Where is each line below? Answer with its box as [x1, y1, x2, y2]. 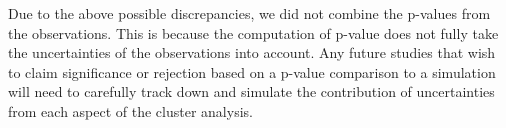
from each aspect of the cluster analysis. [8, 100, 253, 121]
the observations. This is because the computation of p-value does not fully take [8, 22, 499, 43]
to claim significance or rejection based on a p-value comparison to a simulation [8, 61, 496, 82]
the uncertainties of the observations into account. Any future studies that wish [8, 42, 496, 63]
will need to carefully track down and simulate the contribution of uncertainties [8, 81, 495, 102]
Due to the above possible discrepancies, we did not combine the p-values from [8, 3, 491, 23]
